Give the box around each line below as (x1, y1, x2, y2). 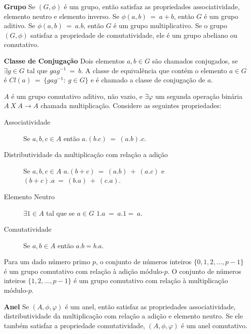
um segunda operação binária (155, 91, 243, 101)
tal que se (46, 207, 75, 218)
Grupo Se (4, 1, 35, 11)
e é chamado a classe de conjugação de (90, 75, 205, 85)
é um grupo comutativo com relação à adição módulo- (4, 266, 165, 276)
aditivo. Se (4, 20, 35, 31)
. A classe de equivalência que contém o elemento (81, 65, 227, 75)
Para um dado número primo (4, 256, 90, 267)
